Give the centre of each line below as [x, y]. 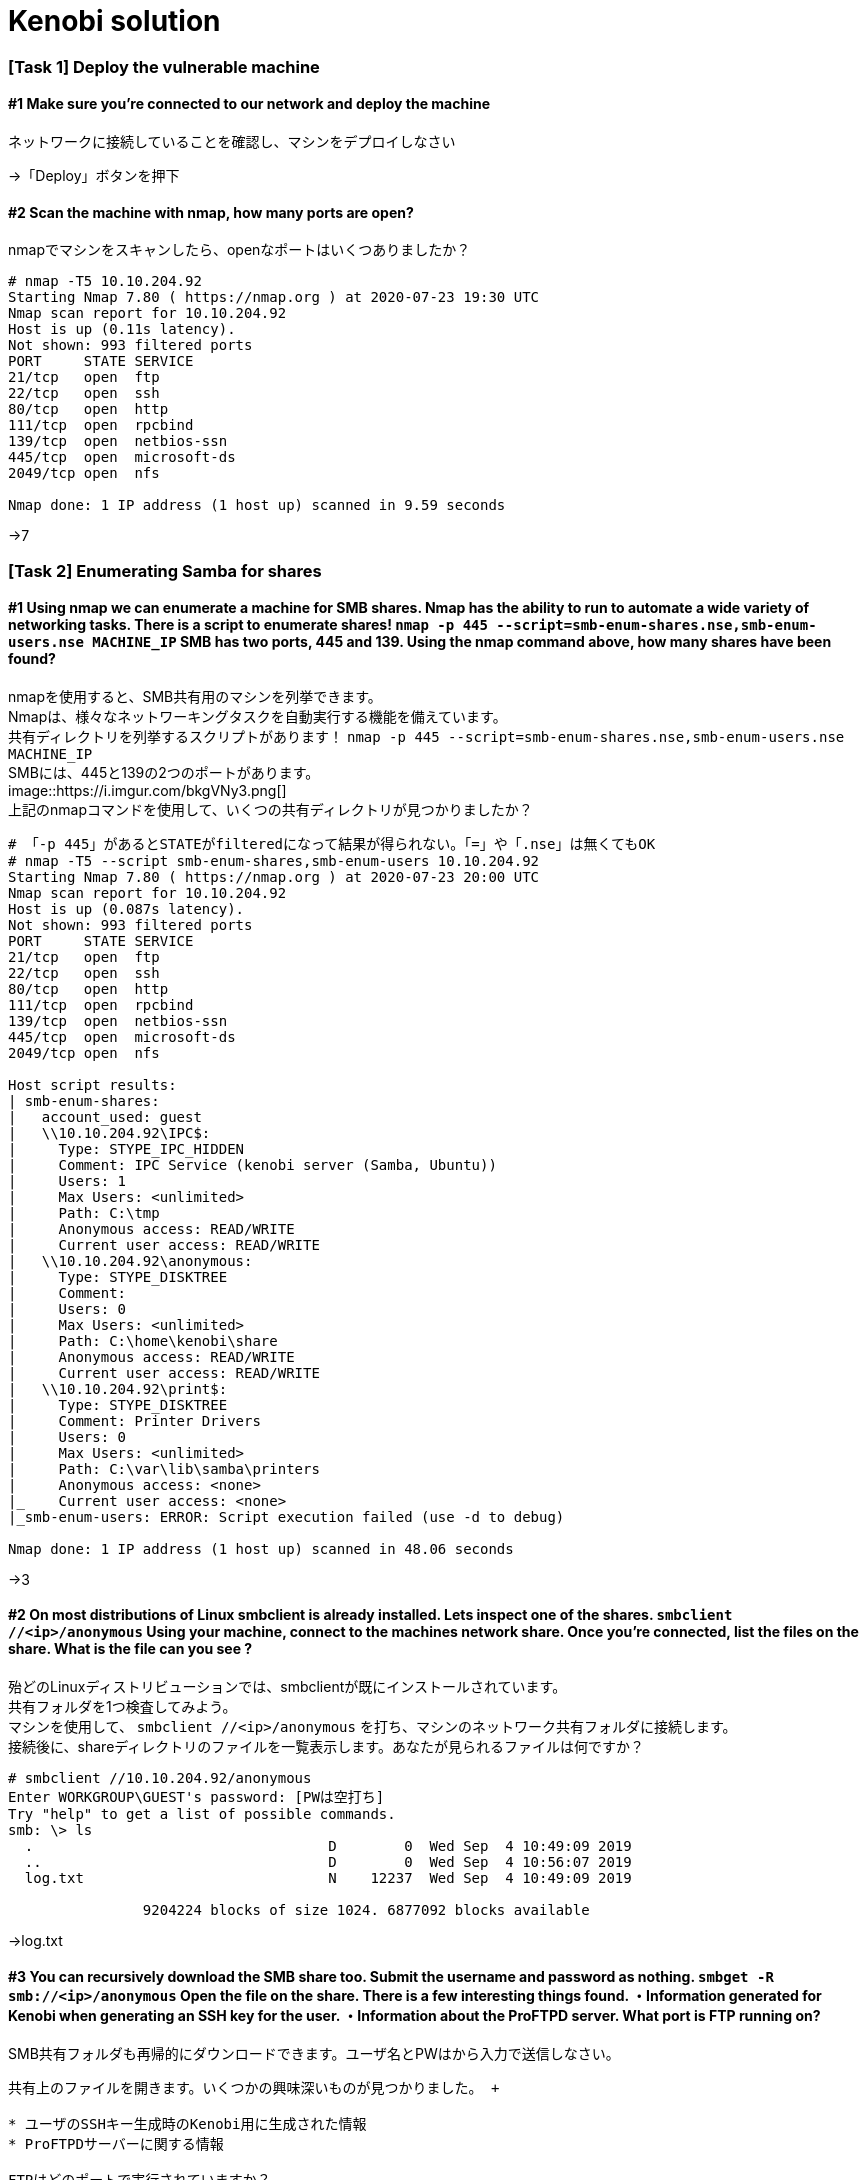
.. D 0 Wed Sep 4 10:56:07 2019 [328, 1862]
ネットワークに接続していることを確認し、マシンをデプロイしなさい [232, 141]
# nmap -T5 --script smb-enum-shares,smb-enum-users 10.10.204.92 [274, 860]
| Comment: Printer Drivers [134, 1420]
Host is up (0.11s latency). [122, 329]
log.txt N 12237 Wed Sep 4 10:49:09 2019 [328, 1878]
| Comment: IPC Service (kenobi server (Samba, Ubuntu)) [252, 1164]
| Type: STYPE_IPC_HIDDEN [126, 1148]
